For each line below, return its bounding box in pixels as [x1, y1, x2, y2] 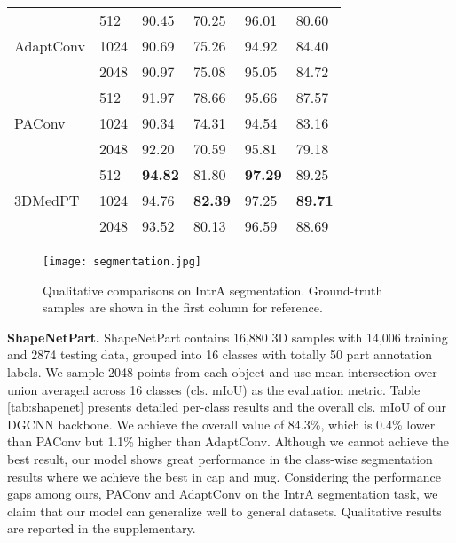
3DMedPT [14, 190, 80, 210]
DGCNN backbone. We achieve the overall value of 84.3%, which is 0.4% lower [7, 414, 436, 433]
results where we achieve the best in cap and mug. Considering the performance [7, 467, 441, 485]
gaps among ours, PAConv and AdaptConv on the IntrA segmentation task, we [7, 484, 438, 503]
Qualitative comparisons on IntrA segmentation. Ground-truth [43, 280, 383, 299]
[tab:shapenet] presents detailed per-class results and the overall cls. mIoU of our [7, 397, 447, 416]
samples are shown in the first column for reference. [43, 298, 323, 317]
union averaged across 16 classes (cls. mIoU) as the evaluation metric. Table [7, 380, 421, 398]
